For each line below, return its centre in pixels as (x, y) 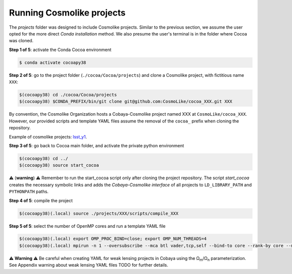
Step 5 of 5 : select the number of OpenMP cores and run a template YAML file (87, 226)
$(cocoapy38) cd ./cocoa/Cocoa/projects (68, 95)
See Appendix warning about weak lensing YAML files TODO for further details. (89, 265)
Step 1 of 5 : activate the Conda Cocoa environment (60, 50)
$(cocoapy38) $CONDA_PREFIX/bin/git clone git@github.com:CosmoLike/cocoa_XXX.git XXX (126, 102)
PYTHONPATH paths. (29, 191)
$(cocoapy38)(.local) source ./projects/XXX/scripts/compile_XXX (99, 213)
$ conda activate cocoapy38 (53, 62)
